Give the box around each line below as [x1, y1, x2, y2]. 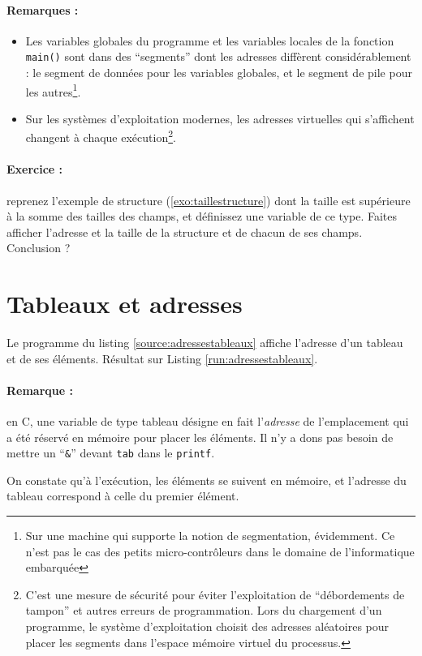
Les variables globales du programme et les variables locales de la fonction [25, 32, 394, 49]
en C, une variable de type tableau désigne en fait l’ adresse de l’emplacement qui [6, 413, 409, 430]
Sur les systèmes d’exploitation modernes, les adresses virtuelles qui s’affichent [25, 109, 415, 126]
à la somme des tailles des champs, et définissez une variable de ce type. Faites [6, 208, 398, 225]
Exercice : [6, 161, 63, 178]
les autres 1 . [25, 80, 81, 100]
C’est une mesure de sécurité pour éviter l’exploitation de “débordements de [25, 585, 405, 602]
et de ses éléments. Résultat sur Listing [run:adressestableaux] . [6, 349, 318, 367]
